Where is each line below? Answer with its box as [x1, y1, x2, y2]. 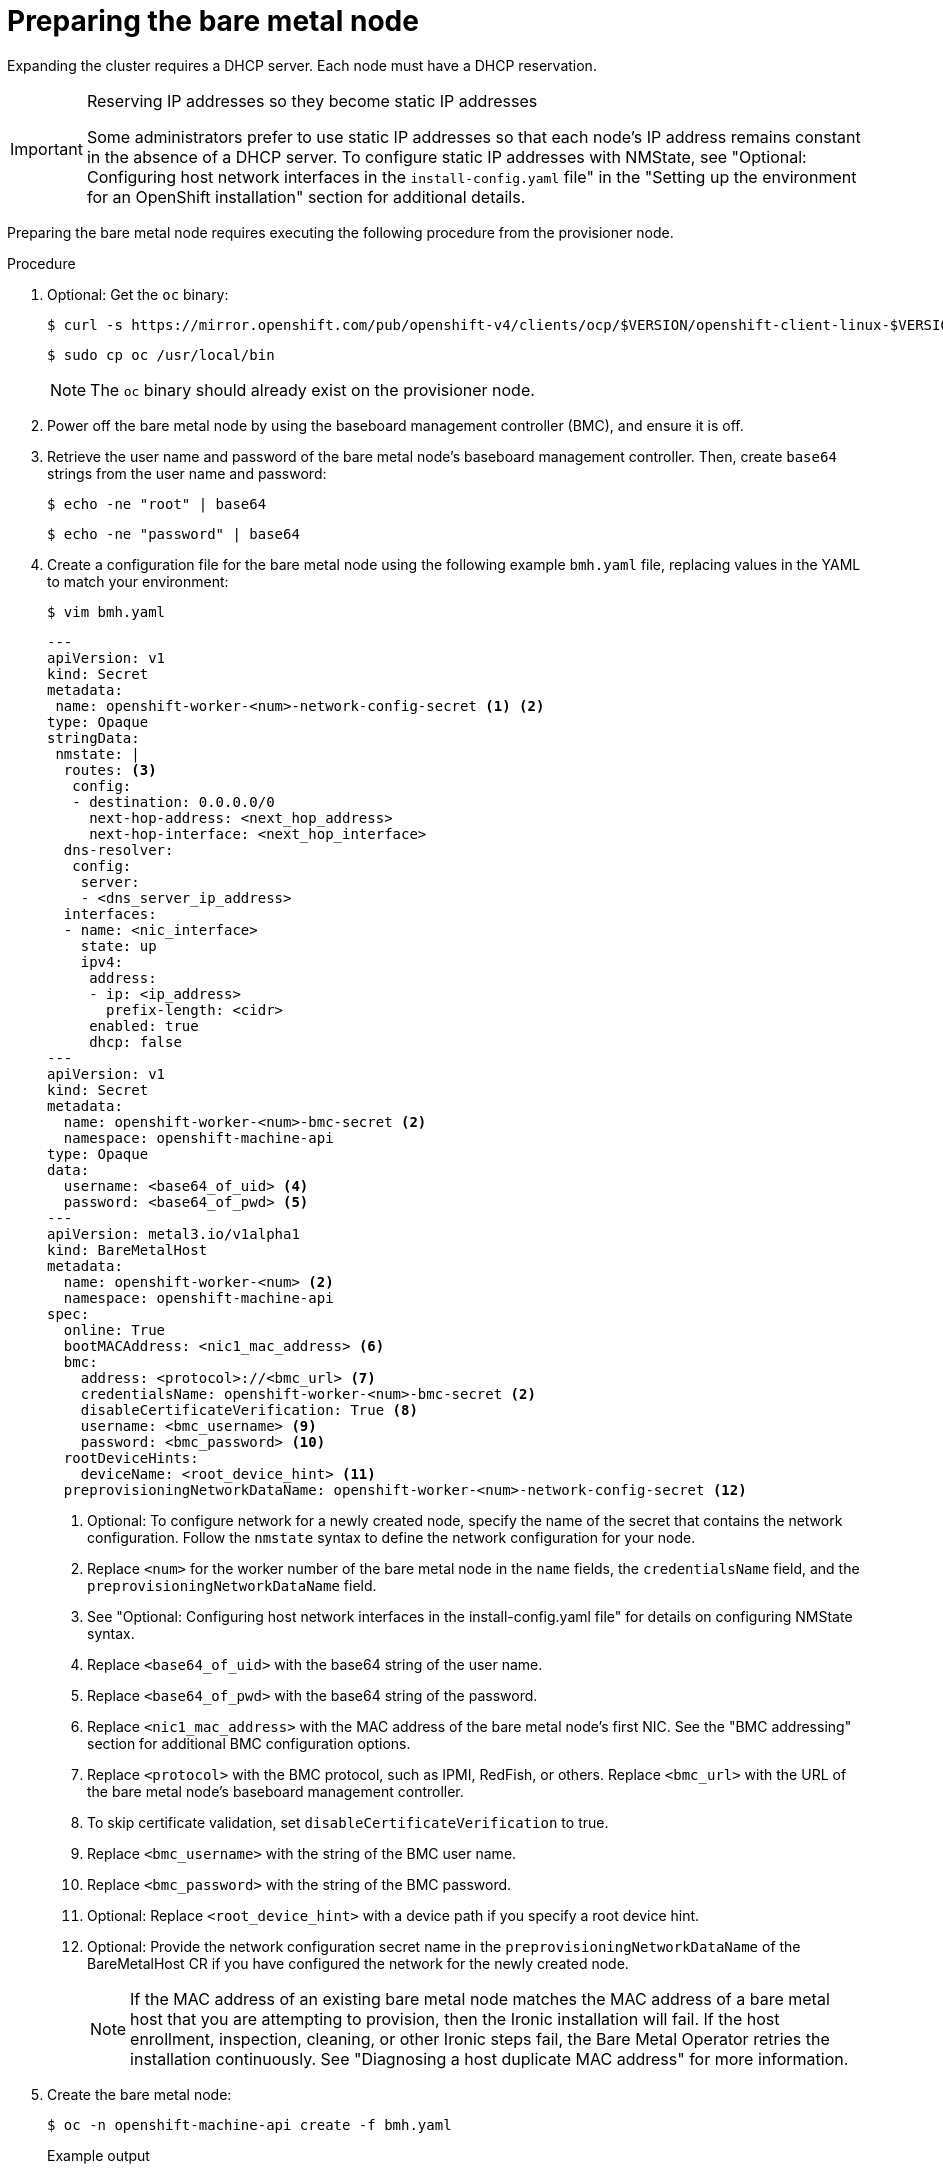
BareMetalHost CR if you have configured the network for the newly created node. [87, 1954, 629, 1972]
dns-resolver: [63, 841, 174, 858]
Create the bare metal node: [47, 2085, 232, 2103]
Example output [47, 2146, 150, 2164]
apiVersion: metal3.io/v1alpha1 [47, 1225, 300, 1242]
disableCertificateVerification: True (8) [80, 1401, 418, 1418]
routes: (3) [63, 761, 157, 778]
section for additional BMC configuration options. [87, 1734, 411, 1752]
